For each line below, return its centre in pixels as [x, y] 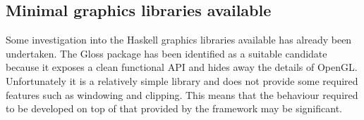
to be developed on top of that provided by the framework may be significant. [174, 108]
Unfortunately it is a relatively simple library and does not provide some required [182, 80]
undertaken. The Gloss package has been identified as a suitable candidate [166, 53]
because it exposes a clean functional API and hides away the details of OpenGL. [182, 67]
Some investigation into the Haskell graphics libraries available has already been [179, 40]
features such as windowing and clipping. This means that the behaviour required [182, 94]
